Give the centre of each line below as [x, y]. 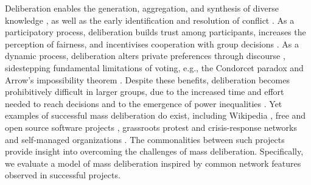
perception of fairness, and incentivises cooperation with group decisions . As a [152, 44]
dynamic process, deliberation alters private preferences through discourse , [145, 56]
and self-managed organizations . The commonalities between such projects [145, 139]
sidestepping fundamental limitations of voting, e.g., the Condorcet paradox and [154, 67]
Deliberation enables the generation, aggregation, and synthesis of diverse [142, 8]
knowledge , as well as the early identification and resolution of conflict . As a [150, 20]
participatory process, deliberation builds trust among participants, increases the [155, 32]
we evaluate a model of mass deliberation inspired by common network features [153, 163]
